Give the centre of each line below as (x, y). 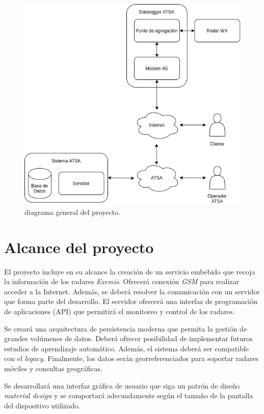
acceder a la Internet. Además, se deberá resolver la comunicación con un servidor (132, 291)
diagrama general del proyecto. (72, 212)
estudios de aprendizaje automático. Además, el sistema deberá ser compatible (127, 348)
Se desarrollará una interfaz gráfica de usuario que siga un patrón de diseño (122, 385)
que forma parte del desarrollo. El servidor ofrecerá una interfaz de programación (131, 301)
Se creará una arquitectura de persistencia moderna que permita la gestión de (126, 328)
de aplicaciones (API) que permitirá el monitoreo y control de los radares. (120, 311)
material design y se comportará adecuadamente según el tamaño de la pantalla (129, 395)
